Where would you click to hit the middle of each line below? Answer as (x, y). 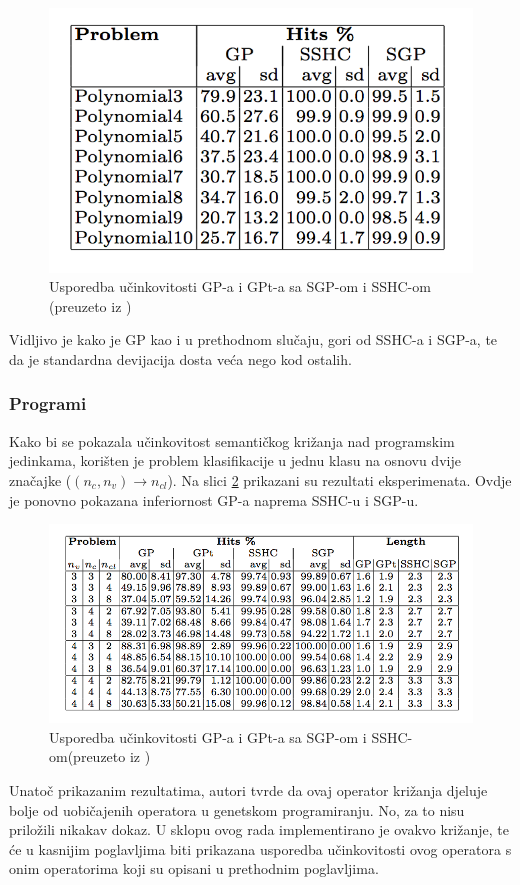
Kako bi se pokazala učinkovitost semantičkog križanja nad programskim (232, 440)
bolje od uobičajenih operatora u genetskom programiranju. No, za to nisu (237, 809)
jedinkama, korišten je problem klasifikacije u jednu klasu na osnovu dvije (235, 460)
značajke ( (40, 479)
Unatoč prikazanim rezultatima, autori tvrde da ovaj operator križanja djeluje (248, 790)
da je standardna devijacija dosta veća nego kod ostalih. (180, 358)
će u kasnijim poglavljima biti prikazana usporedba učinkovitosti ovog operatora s (260, 848)
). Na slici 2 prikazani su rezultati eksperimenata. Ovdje (339, 479)
